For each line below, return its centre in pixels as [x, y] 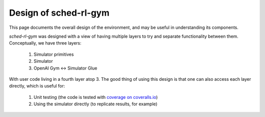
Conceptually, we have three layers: [45, 43]
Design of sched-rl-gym [59, 13]
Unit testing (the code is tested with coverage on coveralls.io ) [96, 97]
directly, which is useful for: [37, 86]
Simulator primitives [54, 54]
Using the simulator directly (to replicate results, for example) [95, 104]
